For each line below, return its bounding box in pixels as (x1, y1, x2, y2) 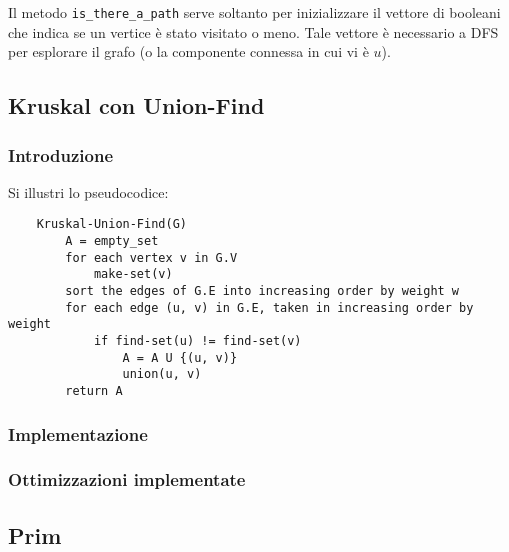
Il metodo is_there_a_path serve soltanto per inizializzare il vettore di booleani (8, 2, 501, 22)
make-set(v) (93, 267, 173, 282)
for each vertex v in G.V (65, 250, 238, 265)
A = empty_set (65, 234, 159, 249)
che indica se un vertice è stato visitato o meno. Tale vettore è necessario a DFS (8, 21, 499, 42)
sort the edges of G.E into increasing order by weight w (65, 284, 460, 299)
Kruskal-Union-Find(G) (36, 217, 187, 232)
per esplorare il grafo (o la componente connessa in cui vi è (8, 41, 369, 62)
